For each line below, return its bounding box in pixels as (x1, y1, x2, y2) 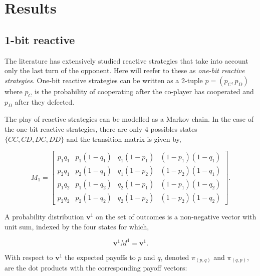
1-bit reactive (5, 32, 75, 47)
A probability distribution (5, 211, 84, 222)
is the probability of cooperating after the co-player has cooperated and (34, 86, 254, 96)
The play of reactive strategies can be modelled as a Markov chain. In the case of (5, 114, 253, 124)
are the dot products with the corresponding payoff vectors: (5, 262, 187, 273)
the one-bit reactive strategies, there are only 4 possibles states (5, 123, 197, 134)
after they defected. (15, 96, 75, 107)
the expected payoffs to (65, 251, 136, 262)
